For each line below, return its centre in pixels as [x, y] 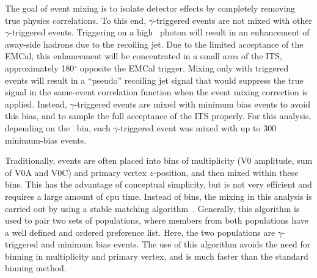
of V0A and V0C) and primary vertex [76, 172]
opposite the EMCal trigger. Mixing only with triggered [184, 68]
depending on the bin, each [58, 127]
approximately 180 [40, 68]
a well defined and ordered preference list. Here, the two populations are [140, 232]
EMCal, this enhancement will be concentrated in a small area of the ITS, [144, 56]
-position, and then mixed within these [226, 172]
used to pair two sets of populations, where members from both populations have [157, 220]
